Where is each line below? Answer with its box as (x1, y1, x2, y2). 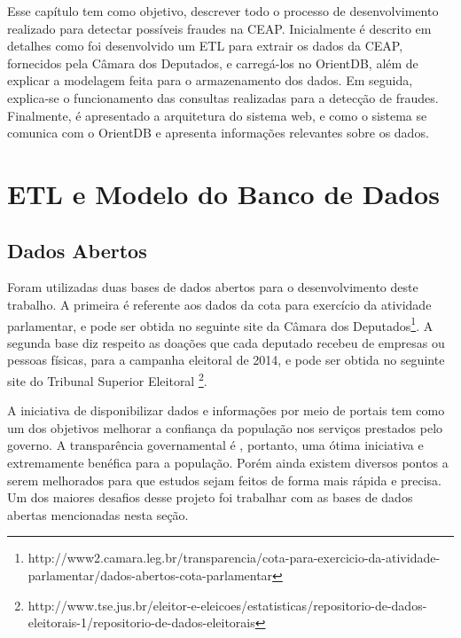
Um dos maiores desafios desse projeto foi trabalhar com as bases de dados (7, 488, 413, 507)
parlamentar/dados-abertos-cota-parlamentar (27, 565, 273, 584)
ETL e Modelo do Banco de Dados (7, 175, 440, 211)
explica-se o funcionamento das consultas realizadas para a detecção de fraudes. (7, 88, 439, 106)
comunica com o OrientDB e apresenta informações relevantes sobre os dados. (7, 123, 429, 142)
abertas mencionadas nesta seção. (7, 505, 189, 524)
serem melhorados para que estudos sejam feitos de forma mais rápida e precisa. (7, 470, 442, 489)
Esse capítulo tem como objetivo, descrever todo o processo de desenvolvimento (7, 2, 439, 20)
